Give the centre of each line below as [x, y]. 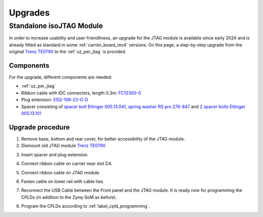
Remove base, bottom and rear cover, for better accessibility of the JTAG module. [103, 139]
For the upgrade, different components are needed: [61, 77]
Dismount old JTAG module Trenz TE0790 [63, 145]
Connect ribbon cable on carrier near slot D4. [67, 163]
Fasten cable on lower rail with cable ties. [63, 181]
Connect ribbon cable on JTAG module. [61, 172]
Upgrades [29, 13]
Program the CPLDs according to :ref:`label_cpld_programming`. [85, 206]
